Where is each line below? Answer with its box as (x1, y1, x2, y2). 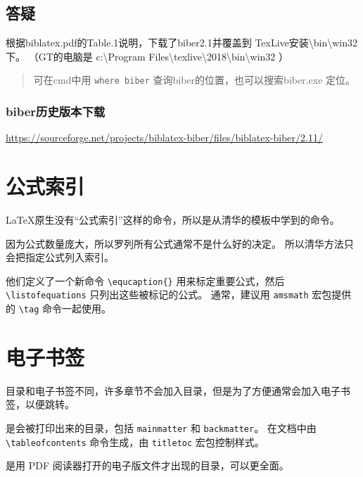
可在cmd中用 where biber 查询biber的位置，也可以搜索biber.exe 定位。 (33, 72, 356, 87)
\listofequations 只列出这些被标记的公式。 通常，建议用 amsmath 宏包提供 (6, 287, 352, 302)
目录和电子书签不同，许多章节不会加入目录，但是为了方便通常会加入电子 (6, 383, 340, 397)
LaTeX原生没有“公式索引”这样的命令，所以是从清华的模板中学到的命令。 (6, 212, 340, 227)
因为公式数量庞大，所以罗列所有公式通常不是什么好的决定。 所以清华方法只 (6, 236, 354, 250)
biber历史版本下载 (6, 102, 106, 120)
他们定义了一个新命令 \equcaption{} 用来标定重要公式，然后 (6, 273, 285, 288)
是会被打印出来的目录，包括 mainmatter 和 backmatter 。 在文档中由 (6, 421, 317, 435)
